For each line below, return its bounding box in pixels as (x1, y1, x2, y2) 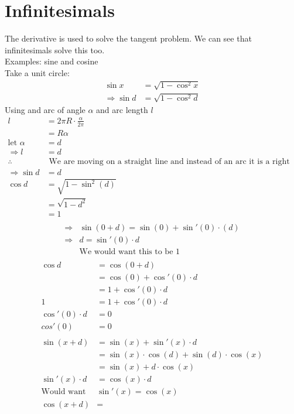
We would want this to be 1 (79, 248, 180, 256)
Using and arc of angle (5, 103, 86, 115)
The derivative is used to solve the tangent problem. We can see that (5, 32, 252, 45)
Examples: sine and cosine (5, 55, 98, 67)
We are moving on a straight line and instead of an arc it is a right (49, 157, 290, 166)
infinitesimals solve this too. (5, 43, 105, 56)
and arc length (96, 103, 148, 115)
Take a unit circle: (5, 66, 70, 78)
